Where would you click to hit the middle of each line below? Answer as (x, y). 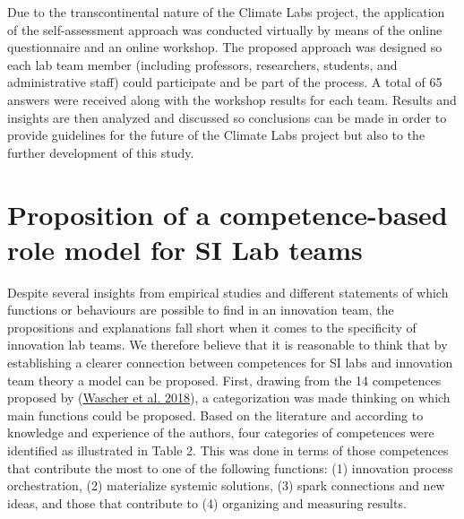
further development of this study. (101, 152)
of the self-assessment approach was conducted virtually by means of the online (225, 29)
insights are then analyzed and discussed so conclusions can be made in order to (227, 117)
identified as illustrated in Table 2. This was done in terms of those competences (228, 450)
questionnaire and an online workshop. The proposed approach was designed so (225, 47)
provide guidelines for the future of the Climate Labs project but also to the (216, 135)
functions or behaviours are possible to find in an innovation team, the (201, 310)
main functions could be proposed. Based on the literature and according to (215, 415)
